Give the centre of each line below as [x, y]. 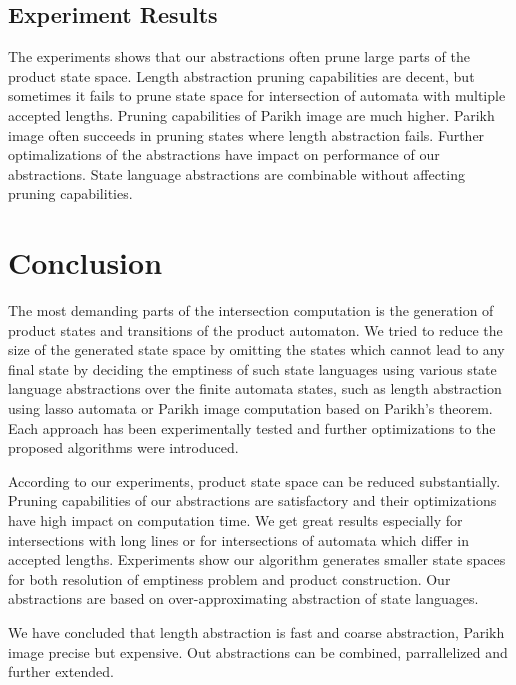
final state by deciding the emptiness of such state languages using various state [252, 368]
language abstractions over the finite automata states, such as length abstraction [255, 388]
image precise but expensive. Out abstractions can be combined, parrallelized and [258, 651]
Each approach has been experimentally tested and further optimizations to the [252, 427]
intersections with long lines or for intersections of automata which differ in [239, 539]
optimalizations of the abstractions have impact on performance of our [224, 154]
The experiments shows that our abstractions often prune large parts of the [239, 56]
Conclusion [85, 262]
